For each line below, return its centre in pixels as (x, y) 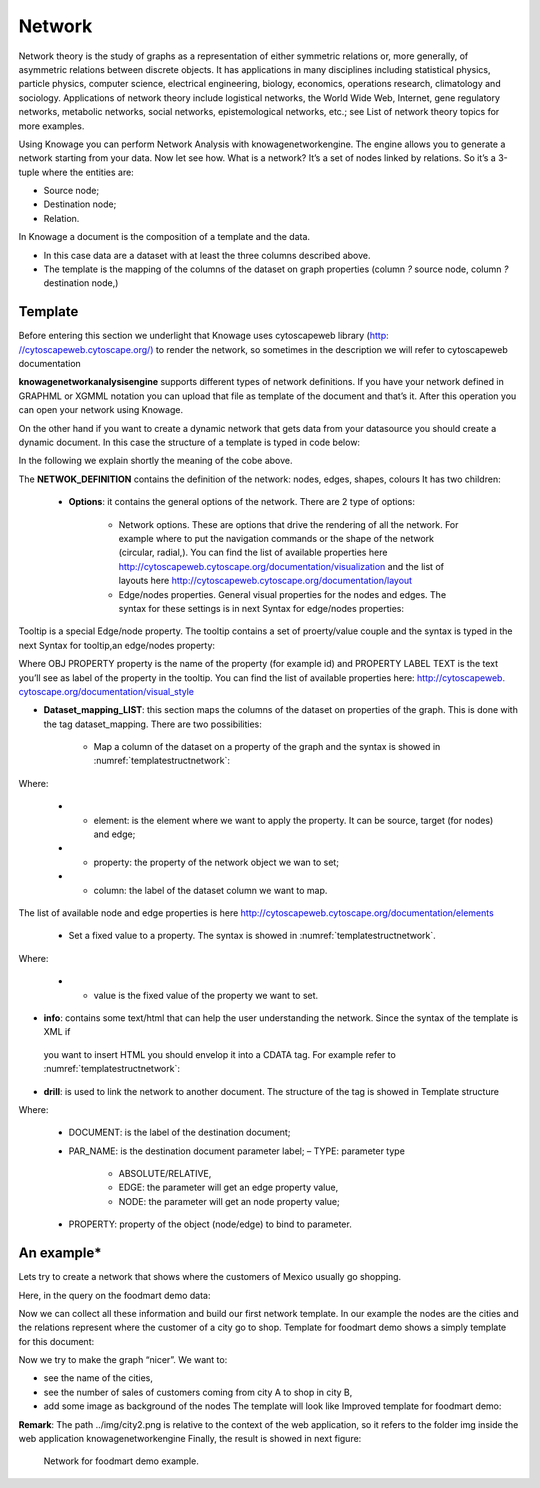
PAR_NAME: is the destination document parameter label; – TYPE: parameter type (236, 1151)
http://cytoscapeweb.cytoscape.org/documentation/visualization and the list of (281, 566)
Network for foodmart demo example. (121, 1461)
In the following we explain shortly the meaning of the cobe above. (155, 461)
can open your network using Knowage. (101, 410)
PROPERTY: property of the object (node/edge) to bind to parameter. (210, 1224)
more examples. (51, 126)
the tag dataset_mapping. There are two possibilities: (152, 724)
